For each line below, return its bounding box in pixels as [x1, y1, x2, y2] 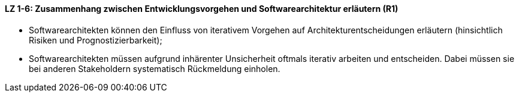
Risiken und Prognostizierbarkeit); [29, 35, 162, 45]
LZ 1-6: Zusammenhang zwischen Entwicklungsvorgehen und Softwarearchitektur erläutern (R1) [5, 4, 399, 14]
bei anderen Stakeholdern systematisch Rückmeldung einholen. [29, 63, 280, 74]
